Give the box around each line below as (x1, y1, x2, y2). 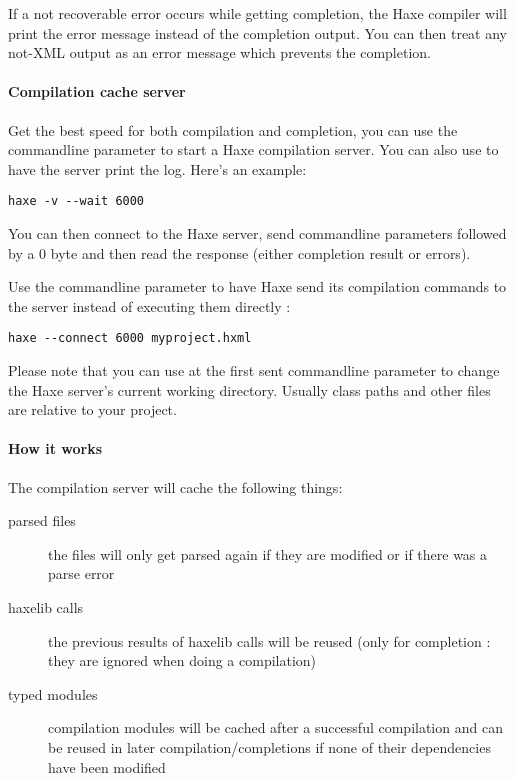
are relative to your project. (8, 399, 177, 420)
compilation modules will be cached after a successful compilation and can (48, 717, 503, 738)
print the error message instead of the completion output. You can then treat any (8, 22, 507, 43)
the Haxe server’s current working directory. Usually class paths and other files (8, 379, 491, 400)
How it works (8, 438, 103, 459)
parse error (48, 563, 115, 584)
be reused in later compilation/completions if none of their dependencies (48, 736, 491, 757)
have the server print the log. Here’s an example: (8, 158, 307, 179)
